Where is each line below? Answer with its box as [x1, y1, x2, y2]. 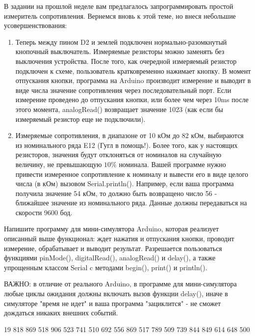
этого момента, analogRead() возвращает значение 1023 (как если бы [15, 104, 224, 114]
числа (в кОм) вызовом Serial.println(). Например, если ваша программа [15, 178, 234, 189]
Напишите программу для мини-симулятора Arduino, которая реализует [4, 224, 219, 234]
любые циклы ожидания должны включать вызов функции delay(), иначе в [4, 288, 228, 299]
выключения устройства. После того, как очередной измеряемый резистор [15, 56, 237, 66]
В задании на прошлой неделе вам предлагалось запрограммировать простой [4, 1, 233, 11]
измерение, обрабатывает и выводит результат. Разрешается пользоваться [4, 243, 222, 253]
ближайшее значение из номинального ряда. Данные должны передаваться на [15, 197, 247, 208]
